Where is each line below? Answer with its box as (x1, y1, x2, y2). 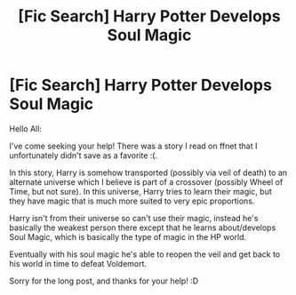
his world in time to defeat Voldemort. (9, 258, 148, 268)
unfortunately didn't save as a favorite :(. (9, 149, 158, 161)
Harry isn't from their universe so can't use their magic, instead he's (9, 212, 259, 223)
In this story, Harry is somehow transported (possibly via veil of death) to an (9, 167, 287, 178)
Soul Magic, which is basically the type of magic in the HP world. (9, 231, 247, 242)
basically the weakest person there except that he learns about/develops (9, 222, 276, 233)
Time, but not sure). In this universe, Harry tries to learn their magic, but (9, 186, 273, 196)
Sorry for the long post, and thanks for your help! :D (9, 275, 198, 286)
